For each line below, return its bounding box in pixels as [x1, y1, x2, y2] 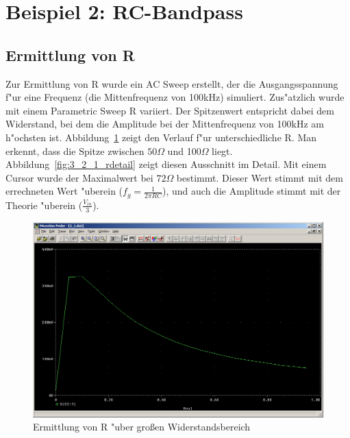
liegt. [212, 143, 233, 158]
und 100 [167, 143, 201, 158]
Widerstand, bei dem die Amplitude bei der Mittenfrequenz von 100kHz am [5, 117, 324, 131]
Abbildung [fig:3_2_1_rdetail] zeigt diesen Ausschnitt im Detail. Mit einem [5, 157, 327, 171]
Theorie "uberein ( [5, 197, 83, 212]
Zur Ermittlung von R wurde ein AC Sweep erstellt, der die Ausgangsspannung [5, 76, 338, 90]
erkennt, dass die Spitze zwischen [5, 143, 145, 158]
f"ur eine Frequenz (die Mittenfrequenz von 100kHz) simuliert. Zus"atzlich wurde [5, 90, 345, 104]
